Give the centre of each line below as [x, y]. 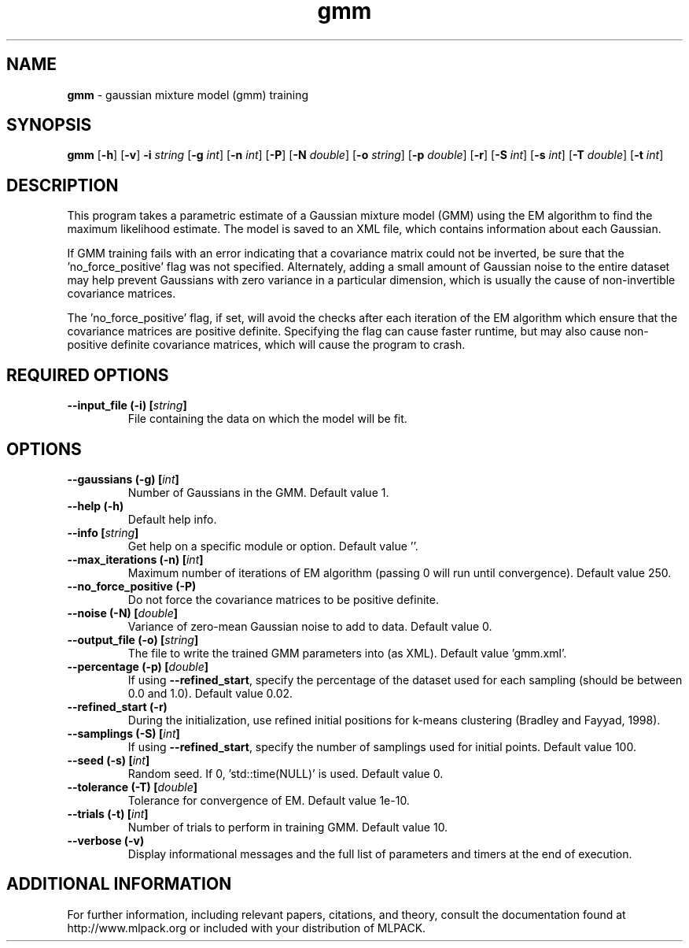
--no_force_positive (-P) [132, 586]
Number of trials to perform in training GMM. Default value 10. [288, 827]
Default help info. [172, 519]
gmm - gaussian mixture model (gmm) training [188, 94]
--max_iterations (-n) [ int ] [135, 559]
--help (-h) [96, 505]
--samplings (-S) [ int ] [123, 733]
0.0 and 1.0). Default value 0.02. [210, 693]
